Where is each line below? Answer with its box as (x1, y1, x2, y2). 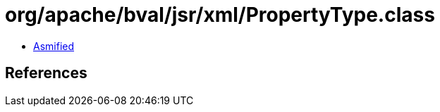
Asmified (33, 39, 75, 52)
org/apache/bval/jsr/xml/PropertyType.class (5, 3, 435, 27)
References (5, 64, 87, 82)
